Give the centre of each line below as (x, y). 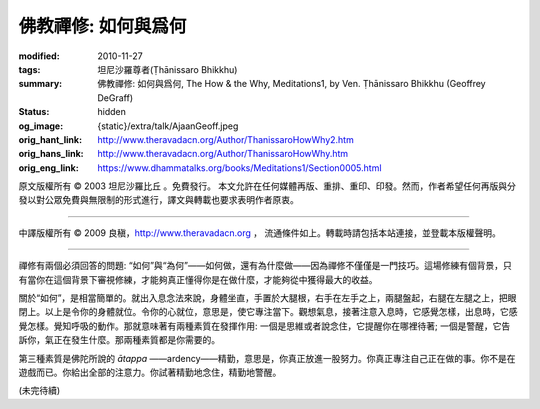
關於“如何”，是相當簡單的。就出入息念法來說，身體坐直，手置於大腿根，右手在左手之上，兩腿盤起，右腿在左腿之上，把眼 (267, 298)
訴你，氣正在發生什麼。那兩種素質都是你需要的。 (119, 340)
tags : (29, 69)
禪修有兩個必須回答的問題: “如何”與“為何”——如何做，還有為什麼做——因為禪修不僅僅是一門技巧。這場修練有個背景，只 (265, 266)
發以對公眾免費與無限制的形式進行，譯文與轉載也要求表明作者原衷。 (158, 200)
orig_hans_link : (51, 154)
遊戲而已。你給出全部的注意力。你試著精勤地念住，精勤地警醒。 (150, 372)
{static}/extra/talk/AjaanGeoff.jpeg (168, 126)
